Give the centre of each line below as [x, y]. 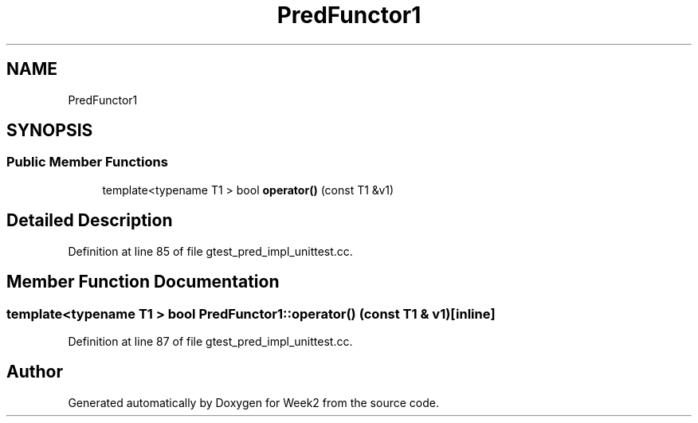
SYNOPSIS [50, 131]
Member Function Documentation [143, 282]
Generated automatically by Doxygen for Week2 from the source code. [253, 402]
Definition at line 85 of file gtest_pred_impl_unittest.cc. [210, 251]
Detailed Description [90, 221]
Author [35, 372]
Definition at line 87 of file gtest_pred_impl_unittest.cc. [210, 341]
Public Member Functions [87, 162]
